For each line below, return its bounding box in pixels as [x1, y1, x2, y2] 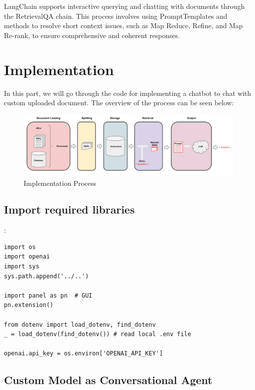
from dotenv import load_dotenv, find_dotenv [4, 321, 156, 328]
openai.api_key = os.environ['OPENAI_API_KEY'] [4, 350, 163, 357]
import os [4, 243, 36, 251]
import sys [4, 263, 39, 270]
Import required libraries [4, 202, 135, 217]
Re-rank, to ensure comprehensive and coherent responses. [4, 30, 180, 40]
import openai [4, 253, 50, 260]
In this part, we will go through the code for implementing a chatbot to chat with [4, 87, 252, 98]
